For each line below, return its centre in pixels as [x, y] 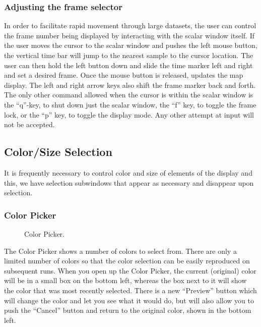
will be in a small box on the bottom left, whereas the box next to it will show [125, 280]
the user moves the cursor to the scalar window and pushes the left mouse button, [131, 45]
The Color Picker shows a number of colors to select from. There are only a [120, 251]
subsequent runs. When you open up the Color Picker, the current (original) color [130, 270]
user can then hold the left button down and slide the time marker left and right [128, 65]
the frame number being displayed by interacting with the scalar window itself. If [129, 35]
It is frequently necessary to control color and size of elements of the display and [128, 172]
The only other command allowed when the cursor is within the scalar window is [129, 95]
